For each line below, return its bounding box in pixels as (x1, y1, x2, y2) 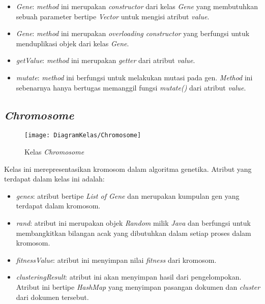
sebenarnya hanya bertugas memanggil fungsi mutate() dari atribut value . (16, 82, 246, 93)
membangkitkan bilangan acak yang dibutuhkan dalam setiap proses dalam (16, 227, 251, 238)
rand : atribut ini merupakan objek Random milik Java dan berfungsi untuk (16, 217, 251, 228)
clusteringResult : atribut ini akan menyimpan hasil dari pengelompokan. (16, 271, 242, 282)
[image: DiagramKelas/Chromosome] (24, 132, 141, 139)
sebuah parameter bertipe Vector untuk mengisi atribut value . (16, 11, 210, 21)
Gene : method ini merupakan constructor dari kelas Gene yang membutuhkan (16, 1, 258, 11)
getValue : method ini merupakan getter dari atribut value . (16, 55, 195, 66)
